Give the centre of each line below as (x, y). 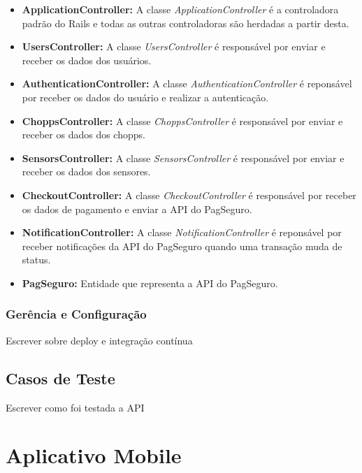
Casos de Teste (60, 378)
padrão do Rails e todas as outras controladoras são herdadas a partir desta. (186, 23)
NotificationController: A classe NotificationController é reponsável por (182, 232)
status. (36, 260)
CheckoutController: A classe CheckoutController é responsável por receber (189, 195)
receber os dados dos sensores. (86, 172)
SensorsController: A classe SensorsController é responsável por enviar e (183, 158)
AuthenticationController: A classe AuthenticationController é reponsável (187, 83)
